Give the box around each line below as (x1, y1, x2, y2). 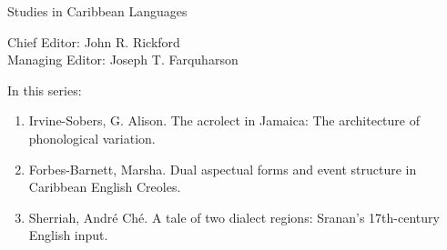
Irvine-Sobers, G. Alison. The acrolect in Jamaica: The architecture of (28, 111, 420, 130)
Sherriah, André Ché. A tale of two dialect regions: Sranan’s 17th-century (28, 207, 440, 226)
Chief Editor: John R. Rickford (7, 32, 180, 51)
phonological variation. (28, 128, 156, 147)
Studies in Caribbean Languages (7, 2, 188, 20)
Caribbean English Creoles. (28, 177, 181, 196)
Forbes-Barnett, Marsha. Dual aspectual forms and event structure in (28, 159, 417, 178)
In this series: (7, 80, 82, 99)
